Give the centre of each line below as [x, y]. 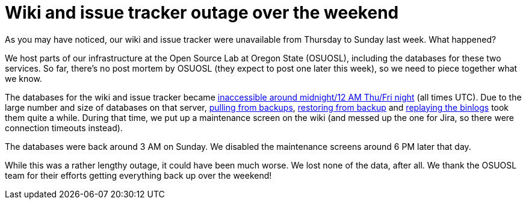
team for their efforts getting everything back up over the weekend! [138, 175]
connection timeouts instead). [64, 128]
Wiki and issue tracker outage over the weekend [202, 13]
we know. [23, 78]
